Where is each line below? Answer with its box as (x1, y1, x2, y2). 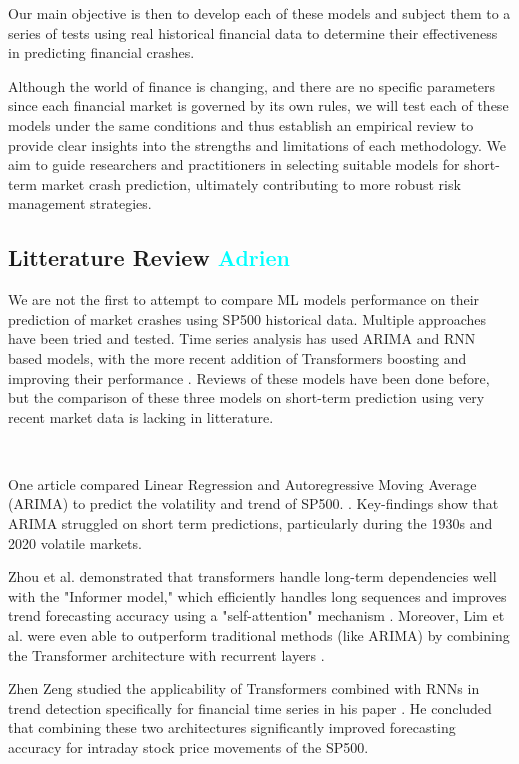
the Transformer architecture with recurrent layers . (8, 644, 325, 665)
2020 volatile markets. (8, 532, 142, 553)
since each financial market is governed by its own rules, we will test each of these (8, 95, 509, 116)
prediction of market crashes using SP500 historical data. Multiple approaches (8, 308, 486, 329)
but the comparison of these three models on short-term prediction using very (8, 387, 485, 408)
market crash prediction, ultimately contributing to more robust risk (41, 173, 461, 194)
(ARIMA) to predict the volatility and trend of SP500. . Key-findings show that (8, 493, 499, 514)
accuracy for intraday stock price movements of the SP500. (8, 737, 369, 758)
